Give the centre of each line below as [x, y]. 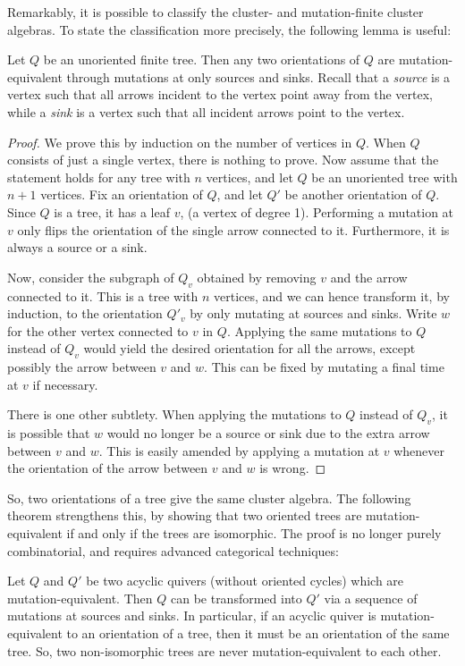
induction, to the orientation [85, 313]
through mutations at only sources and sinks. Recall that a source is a [258, 76]
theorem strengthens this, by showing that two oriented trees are [185, 515]
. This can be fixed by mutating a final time [324, 367]
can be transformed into [236, 598]
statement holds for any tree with [99, 177]
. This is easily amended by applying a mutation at [239, 450]
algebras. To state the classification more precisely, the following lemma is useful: [229, 29]
